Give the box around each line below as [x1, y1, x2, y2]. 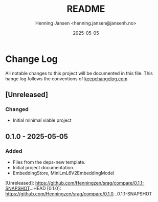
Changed [5, 106, 29, 113]
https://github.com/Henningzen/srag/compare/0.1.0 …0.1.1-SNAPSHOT [5, 191, 152, 197]
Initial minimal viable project [12, 117, 72, 123]
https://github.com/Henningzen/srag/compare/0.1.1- [35, 180, 145, 186]
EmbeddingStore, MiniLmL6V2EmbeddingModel [12, 170, 115, 176]
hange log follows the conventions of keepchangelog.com [5, 75, 128, 82]
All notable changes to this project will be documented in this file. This [5, 70, 153, 76]
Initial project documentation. [12, 165, 75, 171]
